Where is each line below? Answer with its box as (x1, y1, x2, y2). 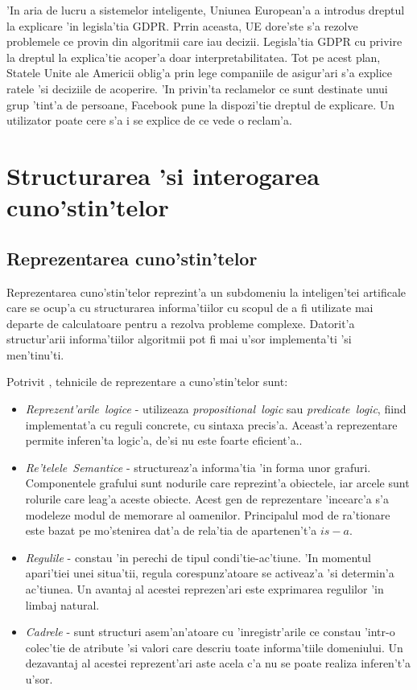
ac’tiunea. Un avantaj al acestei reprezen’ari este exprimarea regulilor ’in (25, 581, 384, 598)
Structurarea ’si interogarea (6, 158, 320, 191)
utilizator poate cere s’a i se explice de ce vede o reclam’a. (6, 112, 292, 129)
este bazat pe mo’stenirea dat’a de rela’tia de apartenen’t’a (25, 522, 317, 539)
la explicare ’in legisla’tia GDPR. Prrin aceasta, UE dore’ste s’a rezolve (6, 17, 358, 34)
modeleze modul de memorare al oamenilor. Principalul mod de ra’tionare (25, 506, 390, 523)
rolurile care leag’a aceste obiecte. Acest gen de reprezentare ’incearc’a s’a (25, 491, 389, 507)
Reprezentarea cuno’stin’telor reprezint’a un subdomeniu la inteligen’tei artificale (6, 283, 407, 300)
